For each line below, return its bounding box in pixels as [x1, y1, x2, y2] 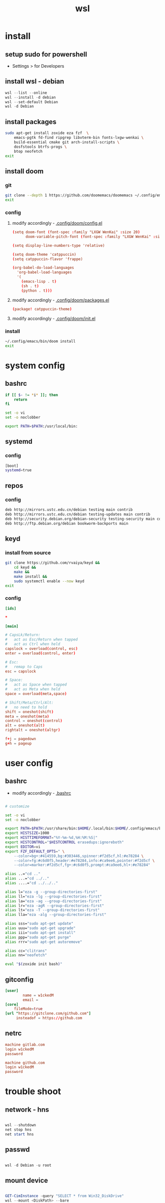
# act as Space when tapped [5, 682, 67, 687]
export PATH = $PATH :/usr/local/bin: [5, 424, 78, 429]
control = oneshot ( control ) [5, 719, 63, 723]
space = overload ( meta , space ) [5, 692, 67, 696]
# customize [5, 803, 29, 809]
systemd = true [5, 468, 32, 473]
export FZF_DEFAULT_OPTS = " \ [5, 849, 65, 854]
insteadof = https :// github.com [16, 1016, 82, 1021]
